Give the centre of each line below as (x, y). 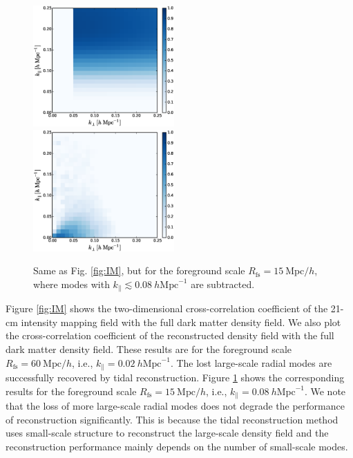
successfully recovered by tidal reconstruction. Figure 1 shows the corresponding (175, 378)
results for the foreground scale (71, 391)
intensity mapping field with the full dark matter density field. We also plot (181, 322)
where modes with (71, 284)
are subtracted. (223, 284)
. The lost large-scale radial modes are (251, 362)
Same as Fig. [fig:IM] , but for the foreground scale (139, 270)
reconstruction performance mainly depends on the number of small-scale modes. (177, 446)
